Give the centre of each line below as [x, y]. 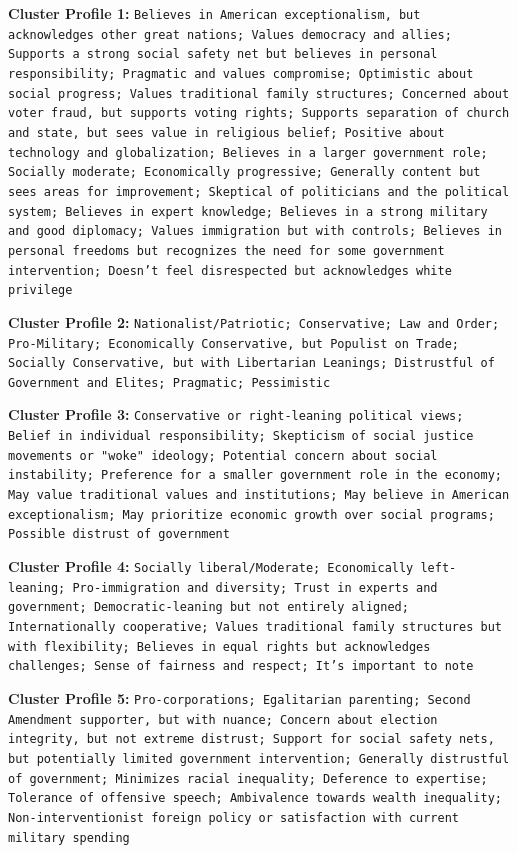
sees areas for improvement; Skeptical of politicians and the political [259, 191]
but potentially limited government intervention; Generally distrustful [259, 758]
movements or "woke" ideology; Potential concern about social [223, 455]
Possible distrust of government [119, 534]
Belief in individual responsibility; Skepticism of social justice [241, 436]
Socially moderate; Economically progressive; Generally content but [244, 172]
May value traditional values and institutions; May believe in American [259, 495]
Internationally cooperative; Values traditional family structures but [255, 627]
